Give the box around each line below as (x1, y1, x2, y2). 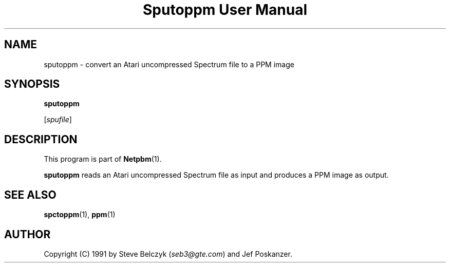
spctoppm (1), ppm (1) (44, 210, 116, 219)
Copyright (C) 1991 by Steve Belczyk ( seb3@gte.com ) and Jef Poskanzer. (44, 249, 292, 258)
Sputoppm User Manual (143, 1, 307, 18)
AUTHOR (4, 227, 51, 241)
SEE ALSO (4, 188, 57, 201)
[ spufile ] (44, 115, 72, 124)
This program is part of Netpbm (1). (44, 155, 162, 164)
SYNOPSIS (4, 78, 60, 91)
